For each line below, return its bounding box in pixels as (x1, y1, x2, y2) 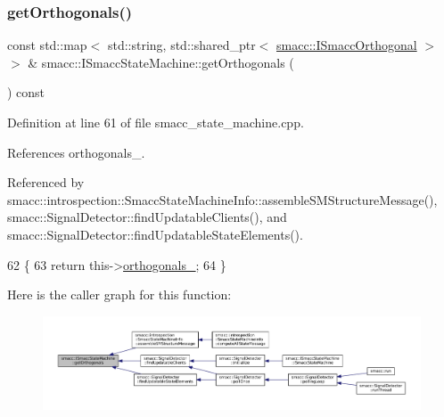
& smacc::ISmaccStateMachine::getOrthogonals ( (28, 53, 294, 71)
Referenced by (7, 173, 85, 192)
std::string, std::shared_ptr (107, 36, 256, 54)
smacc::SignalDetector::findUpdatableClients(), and (7, 208, 287, 226)
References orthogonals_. (7, 143, 145, 161)
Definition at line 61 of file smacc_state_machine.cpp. (7, 113, 304, 131)
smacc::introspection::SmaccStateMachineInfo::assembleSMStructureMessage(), (7, 190, 438, 208)
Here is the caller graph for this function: (7, 285, 232, 304)
